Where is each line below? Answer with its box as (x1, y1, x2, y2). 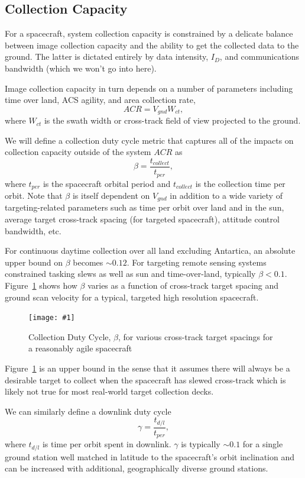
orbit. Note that (5, 189, 63, 201)
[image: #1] (28, 314, 75, 322)
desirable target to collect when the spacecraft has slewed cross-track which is (5, 373, 286, 386)
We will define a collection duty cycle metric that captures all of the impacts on (5, 134, 294, 146)
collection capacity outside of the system (5, 146, 151, 158)
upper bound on (5, 256, 63, 268)
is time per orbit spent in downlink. (42, 438, 171, 450)
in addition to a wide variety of (170, 189, 283, 201)
